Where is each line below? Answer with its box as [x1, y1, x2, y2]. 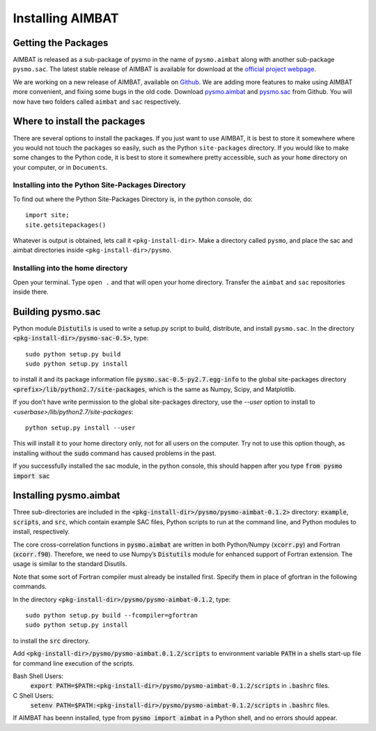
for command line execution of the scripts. [13, 659, 135, 668]
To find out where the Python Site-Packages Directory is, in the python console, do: [13, 195, 253, 203]
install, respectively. [13, 528, 70, 536]
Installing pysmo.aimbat [13, 489, 120, 501]
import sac [13, 472, 50, 480]
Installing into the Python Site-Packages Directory [13, 180, 186, 190]
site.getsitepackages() [25, 221, 107, 229]
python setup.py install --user [25, 423, 136, 432]
